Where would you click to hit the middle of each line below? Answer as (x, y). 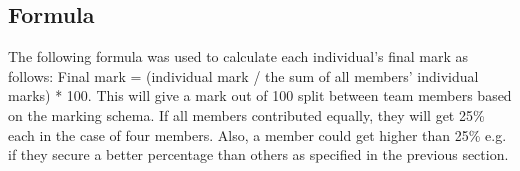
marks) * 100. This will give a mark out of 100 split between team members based (260, 95)
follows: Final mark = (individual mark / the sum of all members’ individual (243, 75)
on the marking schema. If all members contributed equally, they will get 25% (246, 114)
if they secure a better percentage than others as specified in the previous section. (258, 154)
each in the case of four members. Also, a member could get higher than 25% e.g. (257, 134)
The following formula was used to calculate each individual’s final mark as (238, 56)
